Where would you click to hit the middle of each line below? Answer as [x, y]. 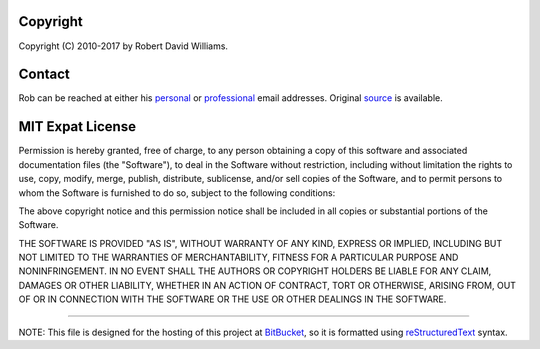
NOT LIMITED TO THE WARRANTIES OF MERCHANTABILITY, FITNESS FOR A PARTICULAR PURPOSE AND [238, 257]
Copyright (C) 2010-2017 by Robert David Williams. [123, 46]
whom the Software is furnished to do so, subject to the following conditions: [177, 192]
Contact [44, 74]
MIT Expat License [77, 126]
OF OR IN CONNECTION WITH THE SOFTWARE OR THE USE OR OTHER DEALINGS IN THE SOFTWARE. [232, 299]
